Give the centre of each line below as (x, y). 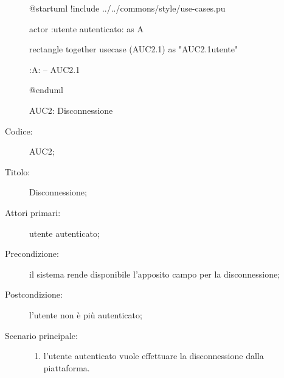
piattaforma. (67, 367)
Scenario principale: (41, 335)
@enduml (47, 90)
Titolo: (18, 171)
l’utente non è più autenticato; (86, 314)
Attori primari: (33, 212)
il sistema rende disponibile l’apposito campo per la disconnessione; (155, 274)
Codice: (19, 131)
